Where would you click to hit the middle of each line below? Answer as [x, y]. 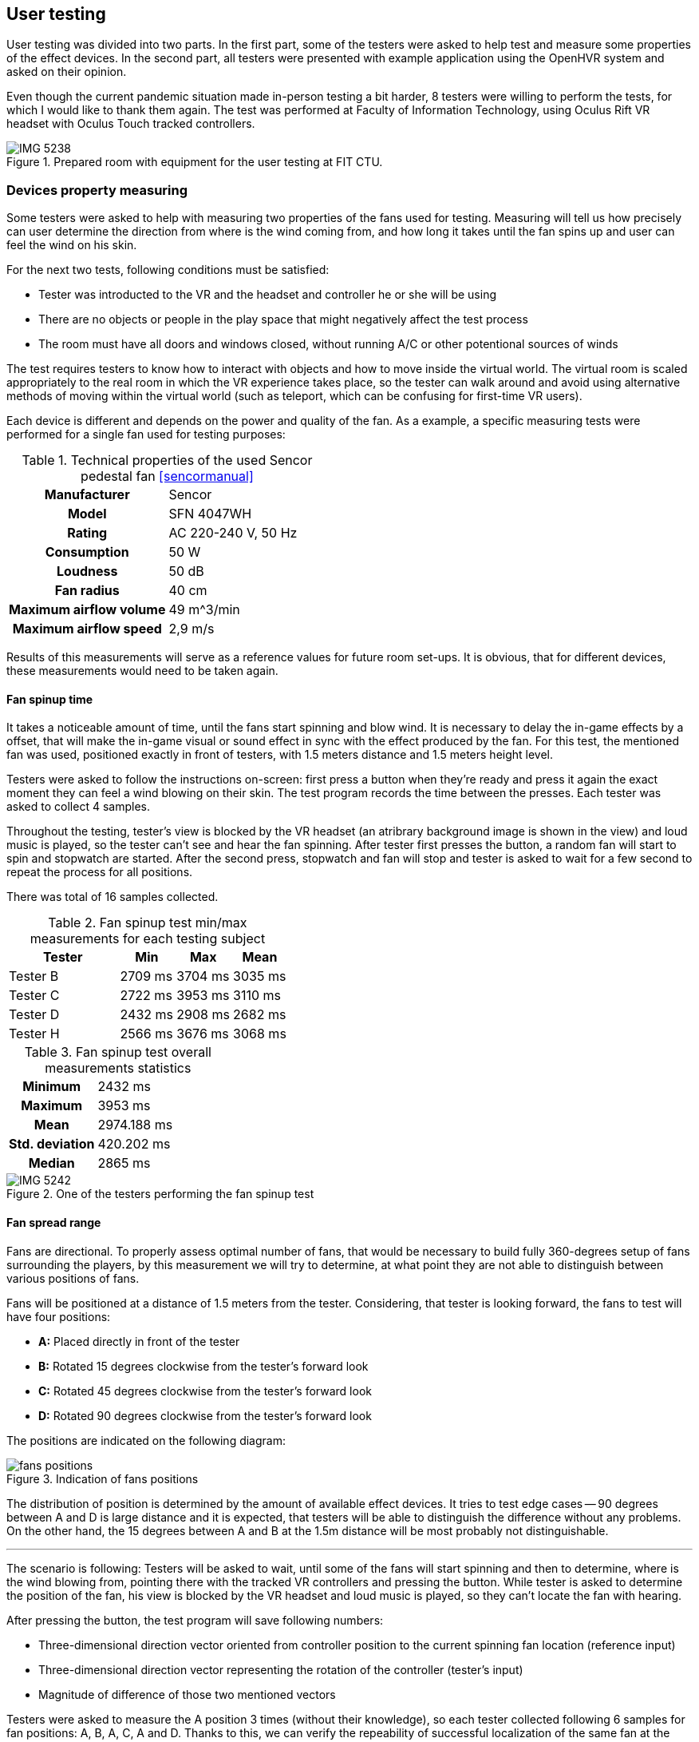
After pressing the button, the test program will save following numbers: [195, 1620]
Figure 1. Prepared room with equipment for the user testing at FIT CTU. [195, 162]
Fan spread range [54, 1222]
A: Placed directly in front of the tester [139, 1341]
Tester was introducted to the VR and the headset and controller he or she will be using [267, 295]
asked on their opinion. [67, 72]
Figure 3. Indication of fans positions [103, 1478]
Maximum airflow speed [87, 629]
